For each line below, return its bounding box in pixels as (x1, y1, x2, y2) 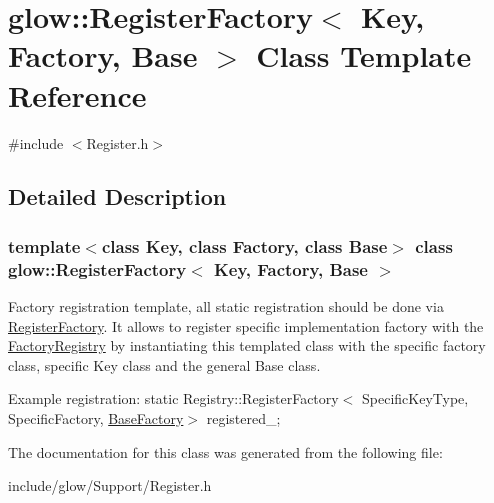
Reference (8, 74, 147, 115)
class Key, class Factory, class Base (101, 233, 388, 258)
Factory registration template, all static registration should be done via (8, 296, 444, 317)
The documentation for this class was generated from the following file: (8, 441, 443, 462)
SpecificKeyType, (362, 388, 469, 409)
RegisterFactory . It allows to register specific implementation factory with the (8, 315, 484, 336)
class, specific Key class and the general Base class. (8, 354, 321, 375)
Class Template (256, 35, 472, 76)
